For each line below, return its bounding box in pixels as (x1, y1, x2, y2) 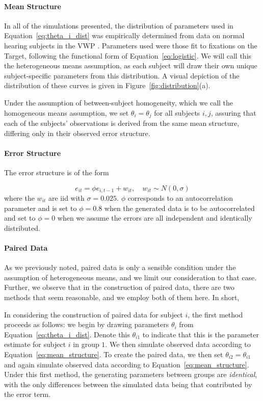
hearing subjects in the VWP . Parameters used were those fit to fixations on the (4, 40, 257, 50)
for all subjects (154, 107, 200, 118)
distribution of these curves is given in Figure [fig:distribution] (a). (4, 80, 211, 91)
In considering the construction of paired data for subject (4, 309, 183, 319)
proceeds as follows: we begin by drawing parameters (4, 319, 169, 330)
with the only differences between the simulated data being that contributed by (4, 379, 252, 389)
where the (4, 193, 35, 203)
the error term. (4, 389, 51, 399)
